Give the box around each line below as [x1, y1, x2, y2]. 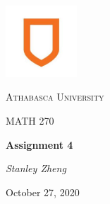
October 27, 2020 [6, 184, 80, 199]
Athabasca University [6, 89, 104, 104]
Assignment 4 [6, 137, 73, 152]
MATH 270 [6, 113, 54, 127]
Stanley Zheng [6, 161, 66, 176]
